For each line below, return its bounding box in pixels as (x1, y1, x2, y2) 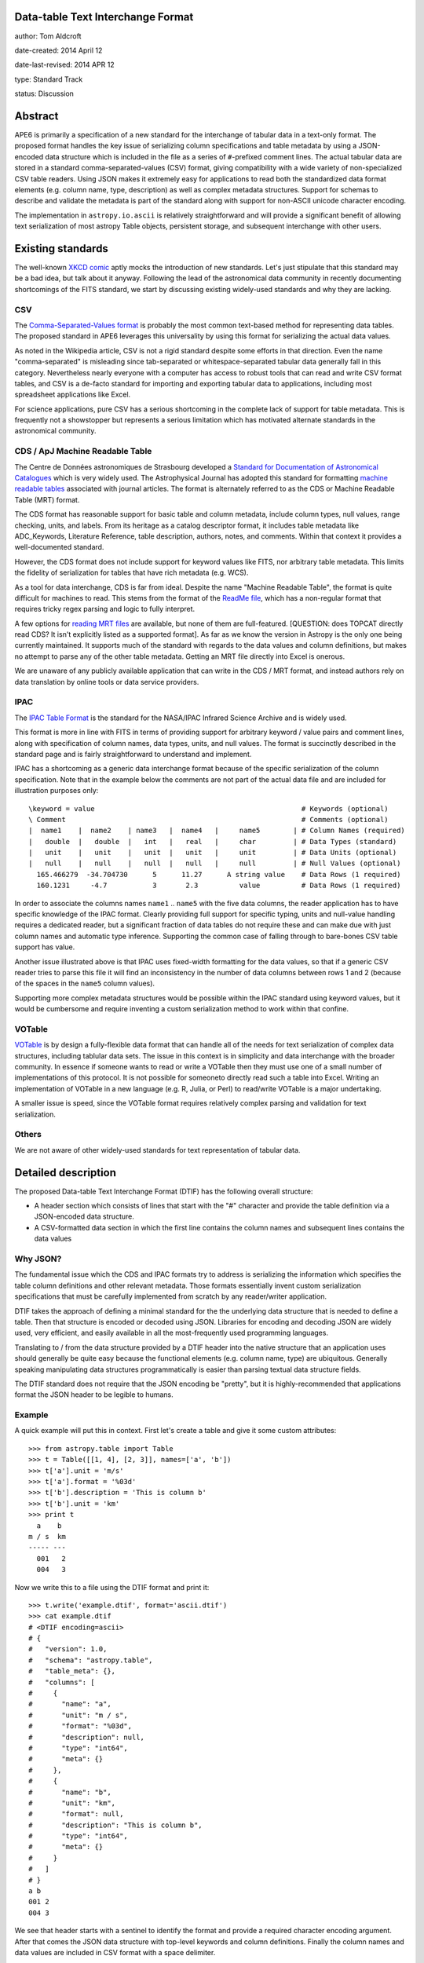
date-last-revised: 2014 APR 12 (14, 60, 115, 70)
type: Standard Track (14, 75, 83, 84)
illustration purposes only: (14, 786, 99, 795)
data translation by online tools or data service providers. (14, 677, 199, 686)
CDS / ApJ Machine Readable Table (14, 446, 152, 457)
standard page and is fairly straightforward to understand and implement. (14, 749, 252, 759)
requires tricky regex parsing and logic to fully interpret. (14, 605, 196, 614)
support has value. (14, 942, 75, 952)
